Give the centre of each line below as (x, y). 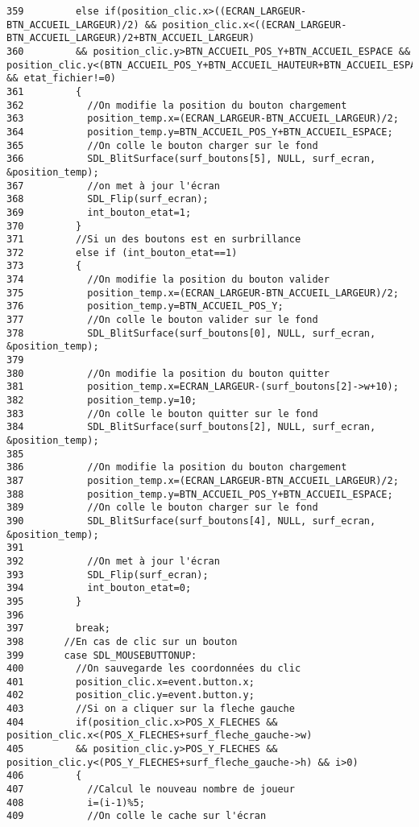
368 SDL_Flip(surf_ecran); (108, 199)
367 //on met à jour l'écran (113, 186)
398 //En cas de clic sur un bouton (122, 641)
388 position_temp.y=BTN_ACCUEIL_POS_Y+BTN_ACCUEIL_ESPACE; (200, 494)
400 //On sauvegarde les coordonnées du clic (154, 669)
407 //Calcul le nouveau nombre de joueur (151, 790)
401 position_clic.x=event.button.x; (131, 682)
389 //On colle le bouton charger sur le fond (162, 508)
